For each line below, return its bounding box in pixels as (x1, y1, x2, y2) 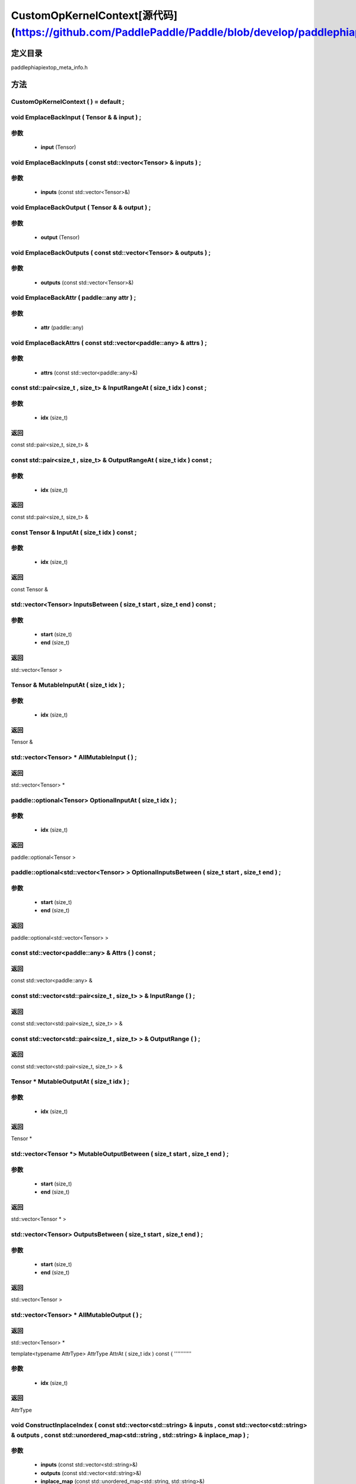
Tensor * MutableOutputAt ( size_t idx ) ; (11, 1077, 130, 1086)
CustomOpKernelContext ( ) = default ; (11, 97, 125, 106)
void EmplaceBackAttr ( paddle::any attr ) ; (11, 294, 136, 302)
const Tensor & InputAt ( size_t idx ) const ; (11, 528, 137, 537)
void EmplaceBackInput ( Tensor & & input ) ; (11, 113, 142, 122)
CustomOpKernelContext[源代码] (11, 9, 178, 22)
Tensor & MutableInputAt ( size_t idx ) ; (11, 681, 125, 689)
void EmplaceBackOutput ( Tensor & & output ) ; (11, 204, 151, 212)
